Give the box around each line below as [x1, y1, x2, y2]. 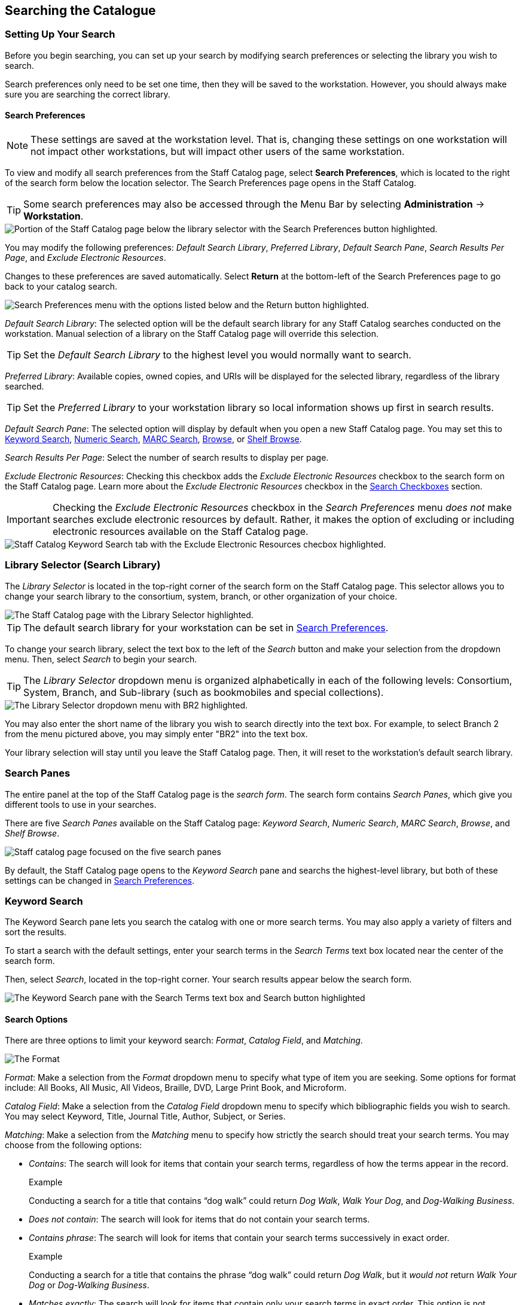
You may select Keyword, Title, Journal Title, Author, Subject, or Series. [5, 1111, 286, 1122]
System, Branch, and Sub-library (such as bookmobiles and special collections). [23, 686, 384, 698]
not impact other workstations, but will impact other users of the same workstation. [30, 145, 405, 158]
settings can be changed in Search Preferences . [5, 875, 194, 886]
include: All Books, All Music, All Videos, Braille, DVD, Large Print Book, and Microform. [5, 1082, 347, 1093]
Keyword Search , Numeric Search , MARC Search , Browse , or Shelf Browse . [5, 434, 302, 445]
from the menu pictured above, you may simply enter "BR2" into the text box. [5, 728, 308, 739]
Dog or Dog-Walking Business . [29, 1280, 149, 1291]
